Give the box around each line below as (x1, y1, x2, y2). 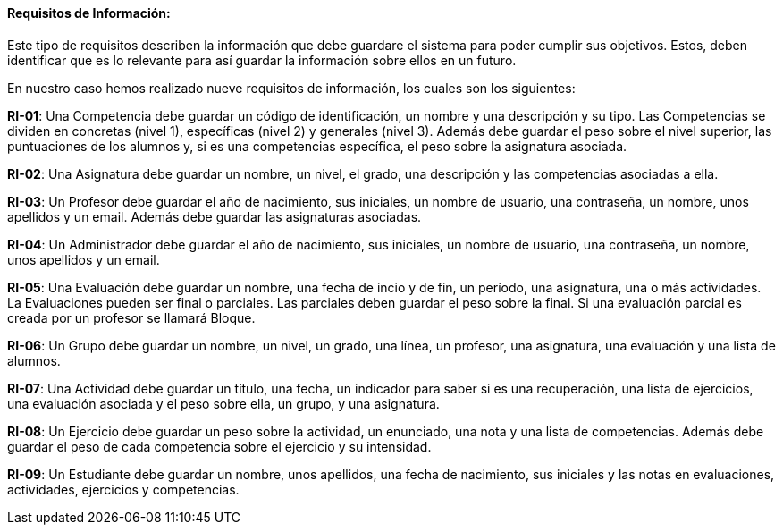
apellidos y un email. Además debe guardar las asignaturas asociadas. (7, 208, 422, 224)
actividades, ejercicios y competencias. (7, 481, 240, 497)
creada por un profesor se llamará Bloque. (7, 309, 256, 325)
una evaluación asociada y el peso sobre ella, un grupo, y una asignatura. (7, 395, 440, 411)
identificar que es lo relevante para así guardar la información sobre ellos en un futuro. (7, 52, 517, 68)
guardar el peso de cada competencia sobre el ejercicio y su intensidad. (7, 438, 432, 454)
